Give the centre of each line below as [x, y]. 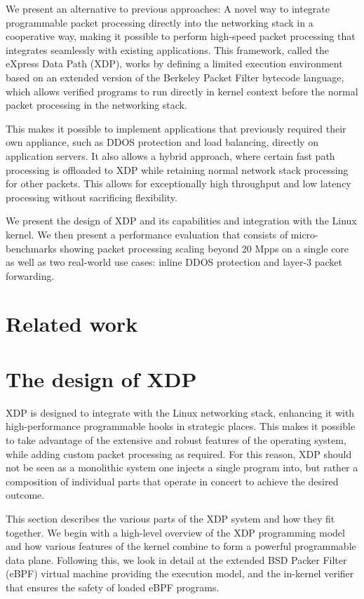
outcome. [25, 495]
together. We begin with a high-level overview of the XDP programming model [175, 532]
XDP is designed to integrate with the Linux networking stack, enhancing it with [180, 412]
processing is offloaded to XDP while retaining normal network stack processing [177, 169]
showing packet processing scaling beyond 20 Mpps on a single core [204, 248]
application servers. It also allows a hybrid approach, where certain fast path [170, 155]
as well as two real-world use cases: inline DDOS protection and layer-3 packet [174, 262]
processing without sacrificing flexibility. [92, 197]
